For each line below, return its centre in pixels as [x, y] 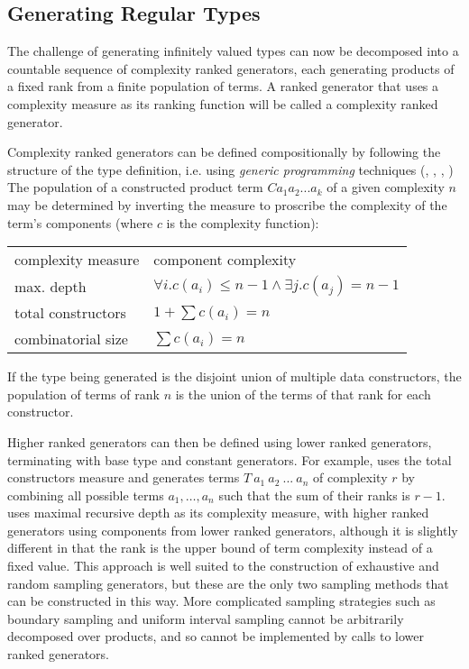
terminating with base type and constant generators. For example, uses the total [230, 459]
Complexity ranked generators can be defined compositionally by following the [224, 152]
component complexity [225, 260]
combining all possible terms [86, 495]
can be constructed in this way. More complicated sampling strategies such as [221, 601]
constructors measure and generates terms [124, 477]
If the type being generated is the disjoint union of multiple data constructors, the [234, 376]
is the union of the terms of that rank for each [303, 394]
